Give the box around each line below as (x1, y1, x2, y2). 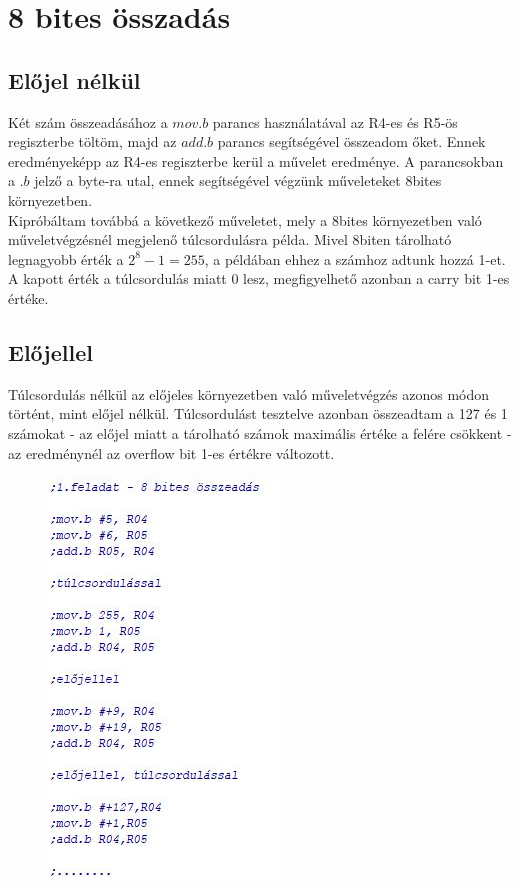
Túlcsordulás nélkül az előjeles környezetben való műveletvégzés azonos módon (8, 383, 490, 404)
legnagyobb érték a (8, 248, 124, 269)
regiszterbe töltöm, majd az (8, 131, 177, 152)
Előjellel (8, 336, 93, 367)
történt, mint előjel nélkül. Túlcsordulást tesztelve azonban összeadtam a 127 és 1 (8, 403, 508, 424)
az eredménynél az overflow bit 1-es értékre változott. (8, 442, 335, 463)
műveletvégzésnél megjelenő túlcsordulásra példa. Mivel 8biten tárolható (8, 229, 452, 250)
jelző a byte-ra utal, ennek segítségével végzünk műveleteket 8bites (34, 170, 442, 191)
